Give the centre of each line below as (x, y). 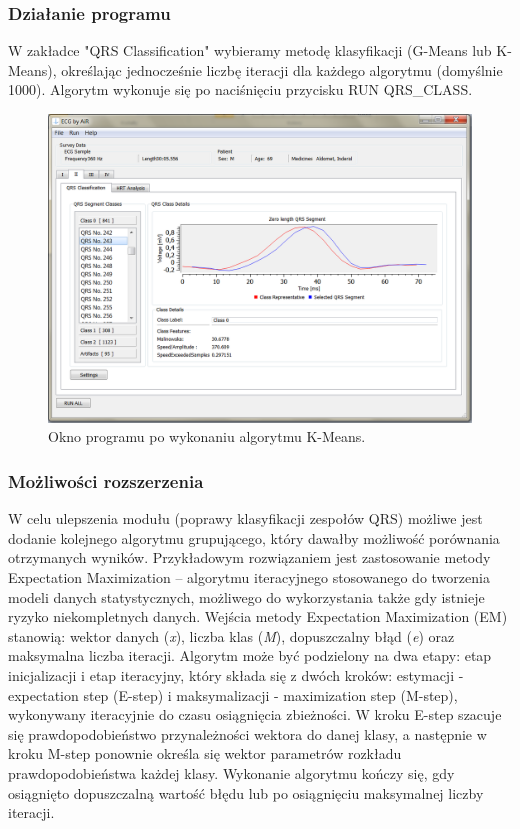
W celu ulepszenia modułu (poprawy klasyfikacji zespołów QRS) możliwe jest (245, 518)
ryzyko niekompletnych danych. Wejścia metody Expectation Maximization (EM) (258, 616)
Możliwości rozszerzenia (106, 481)
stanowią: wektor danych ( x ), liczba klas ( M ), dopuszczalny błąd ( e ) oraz (231, 635)
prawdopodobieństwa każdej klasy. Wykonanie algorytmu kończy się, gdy (231, 773)
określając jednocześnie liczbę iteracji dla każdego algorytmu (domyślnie (282, 69)
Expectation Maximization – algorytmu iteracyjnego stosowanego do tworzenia (249, 577)
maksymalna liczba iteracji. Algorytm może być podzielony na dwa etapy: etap (250, 655)
